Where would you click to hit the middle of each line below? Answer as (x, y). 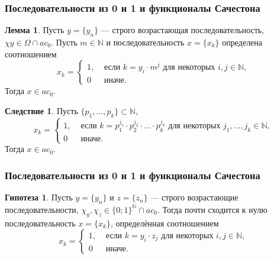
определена (242, 42)
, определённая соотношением (165, 223)
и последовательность (145, 42)
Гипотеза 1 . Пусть (39, 197)
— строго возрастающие (194, 197)
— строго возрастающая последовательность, (183, 30)
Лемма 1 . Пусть (35, 30)
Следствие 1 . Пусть (41, 110)
